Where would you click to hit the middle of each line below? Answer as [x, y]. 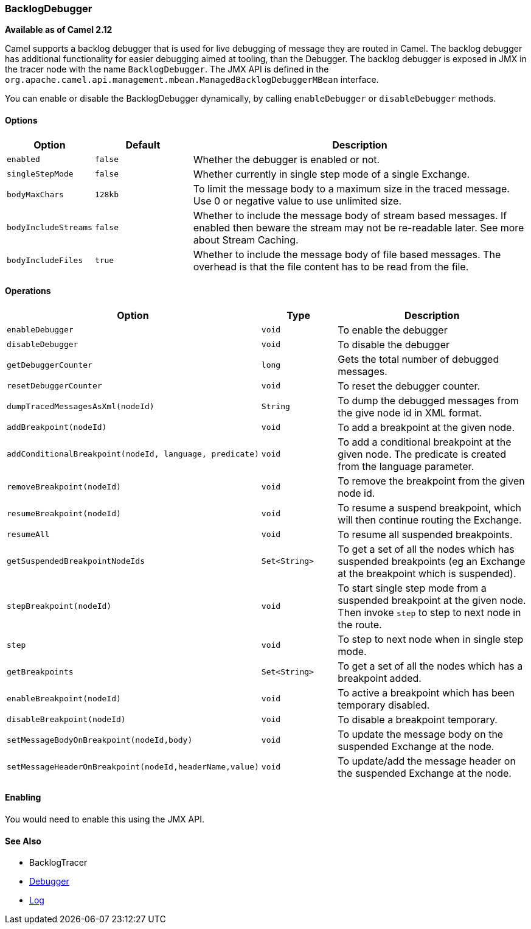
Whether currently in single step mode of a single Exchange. [331, 174]
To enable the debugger [393, 330]
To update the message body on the [421, 734]
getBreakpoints [40, 672]
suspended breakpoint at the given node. [432, 600]
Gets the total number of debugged [418, 359]
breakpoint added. [380, 678]
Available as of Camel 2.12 [59, 30]
